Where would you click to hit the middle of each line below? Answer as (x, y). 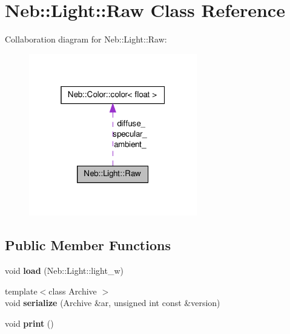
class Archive (73, 291)
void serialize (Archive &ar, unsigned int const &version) (113, 303)
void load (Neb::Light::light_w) (64, 270)
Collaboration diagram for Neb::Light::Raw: (86, 39)
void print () (29, 323)
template (21, 291)
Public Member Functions (88, 245)
